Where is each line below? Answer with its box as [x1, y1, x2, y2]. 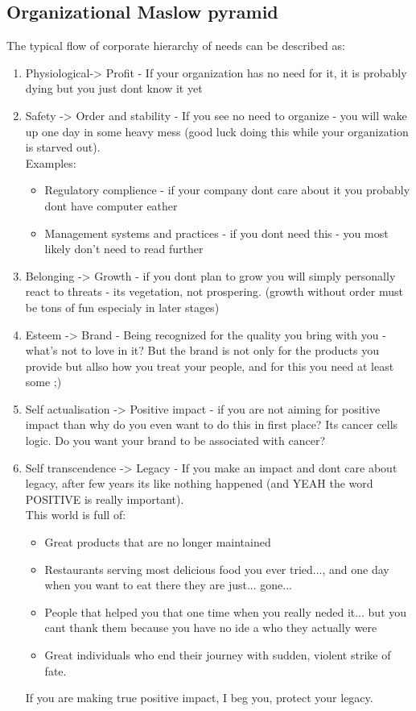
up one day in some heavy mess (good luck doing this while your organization [25, 123, 409, 139]
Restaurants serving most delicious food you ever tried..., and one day [44, 560, 389, 577]
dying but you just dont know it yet [25, 80, 203, 97]
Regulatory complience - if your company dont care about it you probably [44, 181, 410, 198]
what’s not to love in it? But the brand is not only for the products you [25, 342, 380, 359]
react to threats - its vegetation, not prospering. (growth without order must [25, 283, 403, 300]
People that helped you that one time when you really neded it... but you [44, 603, 407, 620]
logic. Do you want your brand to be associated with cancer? [25, 432, 326, 449]
